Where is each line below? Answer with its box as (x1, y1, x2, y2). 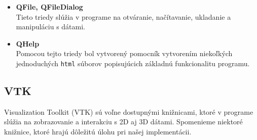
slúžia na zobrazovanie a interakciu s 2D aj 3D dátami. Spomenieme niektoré (4, 116, 243, 127)
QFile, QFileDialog (16, 2, 83, 12)
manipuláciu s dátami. (16, 21, 86, 32)
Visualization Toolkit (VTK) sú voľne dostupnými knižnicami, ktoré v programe (4, 106, 253, 117)
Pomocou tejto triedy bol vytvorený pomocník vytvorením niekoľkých (16, 48, 233, 59)
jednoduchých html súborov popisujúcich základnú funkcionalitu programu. (16, 58, 250, 68)
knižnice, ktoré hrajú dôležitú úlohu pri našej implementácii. (4, 126, 192, 137)
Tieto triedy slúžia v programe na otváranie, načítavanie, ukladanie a (16, 11, 231, 22)
